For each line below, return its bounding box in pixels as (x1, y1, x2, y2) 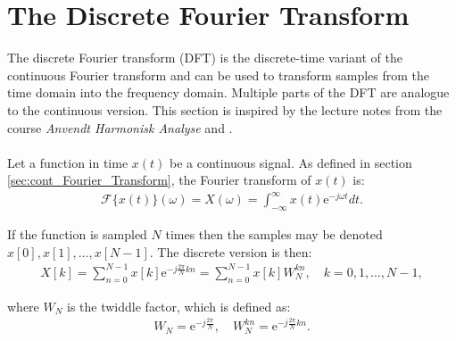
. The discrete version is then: (149, 242, 312, 261)
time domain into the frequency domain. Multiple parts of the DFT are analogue (7, 83, 450, 102)
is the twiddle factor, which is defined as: (67, 296, 291, 315)
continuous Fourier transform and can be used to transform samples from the (7, 65, 430, 84)
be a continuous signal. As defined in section (170, 153, 412, 171)
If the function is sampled (7, 225, 147, 244)
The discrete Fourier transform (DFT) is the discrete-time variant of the (7, 48, 402, 67)
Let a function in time (7, 153, 129, 171)
